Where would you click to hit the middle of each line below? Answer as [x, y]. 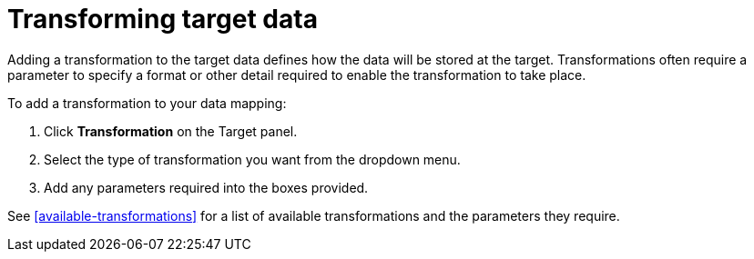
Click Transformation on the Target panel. [171, 131]
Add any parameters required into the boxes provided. [206, 187]
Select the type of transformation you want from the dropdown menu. [252, 159]
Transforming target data [163, 19]
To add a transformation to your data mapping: [147, 103]
